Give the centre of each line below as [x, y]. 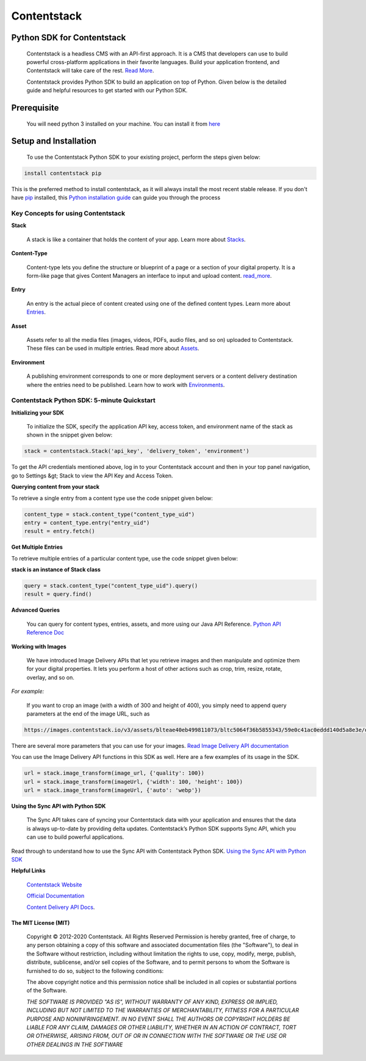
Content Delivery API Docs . [61, 907]
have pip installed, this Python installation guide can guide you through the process [116, 198]
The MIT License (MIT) [41, 922]
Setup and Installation [54, 141]
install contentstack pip [63, 173]
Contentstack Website [54, 885]
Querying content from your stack [56, 487]
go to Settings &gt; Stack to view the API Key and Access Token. [92, 476]
